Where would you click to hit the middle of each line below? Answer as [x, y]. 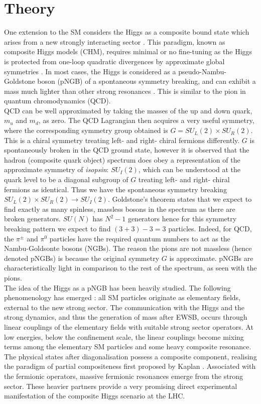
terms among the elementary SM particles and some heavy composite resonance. [128, 347]
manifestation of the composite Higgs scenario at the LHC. [95, 396]
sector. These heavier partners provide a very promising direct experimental [121, 386]
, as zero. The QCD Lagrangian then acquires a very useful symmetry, [146, 120]
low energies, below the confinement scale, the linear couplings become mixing [124, 336]
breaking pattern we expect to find [57, 228]
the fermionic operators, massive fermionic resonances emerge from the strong [123, 376]
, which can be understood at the [189, 169]
